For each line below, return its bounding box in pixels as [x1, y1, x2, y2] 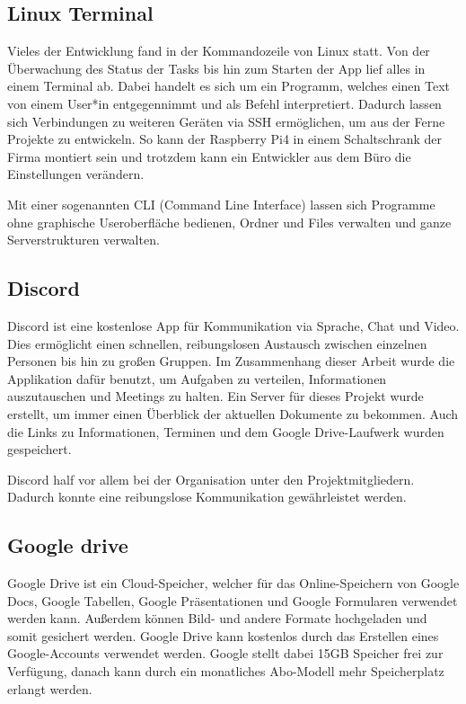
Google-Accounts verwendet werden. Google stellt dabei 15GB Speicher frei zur [7, 644, 444, 663]
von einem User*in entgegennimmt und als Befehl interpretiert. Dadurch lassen [7, 94, 442, 112]
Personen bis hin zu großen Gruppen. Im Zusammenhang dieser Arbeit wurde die [7, 352, 455, 370]
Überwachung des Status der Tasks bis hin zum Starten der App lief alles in [7, 58, 426, 77]
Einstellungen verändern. [7, 165, 145, 183]
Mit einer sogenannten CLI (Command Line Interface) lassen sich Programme [7, 194, 435, 213]
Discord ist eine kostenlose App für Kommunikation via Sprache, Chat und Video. [7, 316, 460, 334]
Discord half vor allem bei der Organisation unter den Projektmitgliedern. [7, 469, 415, 488]
